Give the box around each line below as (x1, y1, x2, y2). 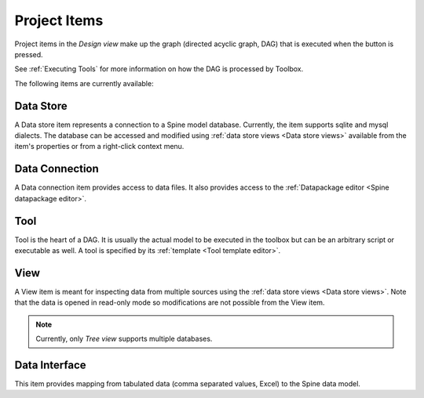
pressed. (14, 49, 43, 59)
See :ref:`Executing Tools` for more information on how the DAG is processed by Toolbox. (14, 64, 304, 74)
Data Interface (14, 358, 86, 371)
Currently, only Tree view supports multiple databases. (35, 334, 213, 344)
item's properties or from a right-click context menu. (14, 142, 185, 151)
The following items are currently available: (14, 78, 154, 88)
